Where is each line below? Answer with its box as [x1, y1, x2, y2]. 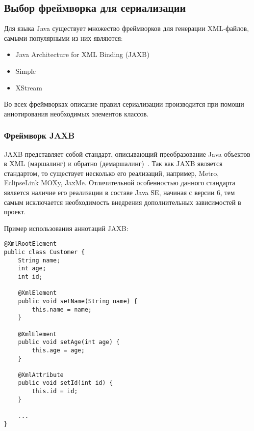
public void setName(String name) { [18, 297, 138, 305]
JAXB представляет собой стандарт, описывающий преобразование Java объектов [4, 148, 251, 159]
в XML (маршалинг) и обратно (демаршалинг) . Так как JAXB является [4, 158, 223, 169]
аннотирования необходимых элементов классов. [4, 108, 149, 118]
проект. [4, 206, 26, 217]
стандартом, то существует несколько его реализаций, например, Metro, [4, 168, 219, 178]
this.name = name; [32, 306, 92, 313]
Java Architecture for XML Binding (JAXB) [15, 49, 150, 59]
